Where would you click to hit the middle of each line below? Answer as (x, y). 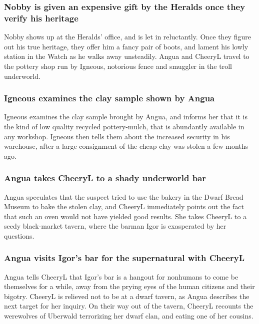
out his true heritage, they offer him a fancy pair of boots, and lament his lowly (126, 46)
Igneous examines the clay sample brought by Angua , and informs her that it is (126, 117)
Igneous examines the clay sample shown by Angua (109, 98)
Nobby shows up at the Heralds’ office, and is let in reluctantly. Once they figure (127, 37)
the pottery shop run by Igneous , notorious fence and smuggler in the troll (118, 66)
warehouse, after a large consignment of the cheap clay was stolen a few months (126, 146)
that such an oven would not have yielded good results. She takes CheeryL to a (125, 216)
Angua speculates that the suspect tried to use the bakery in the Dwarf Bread (124, 196)
